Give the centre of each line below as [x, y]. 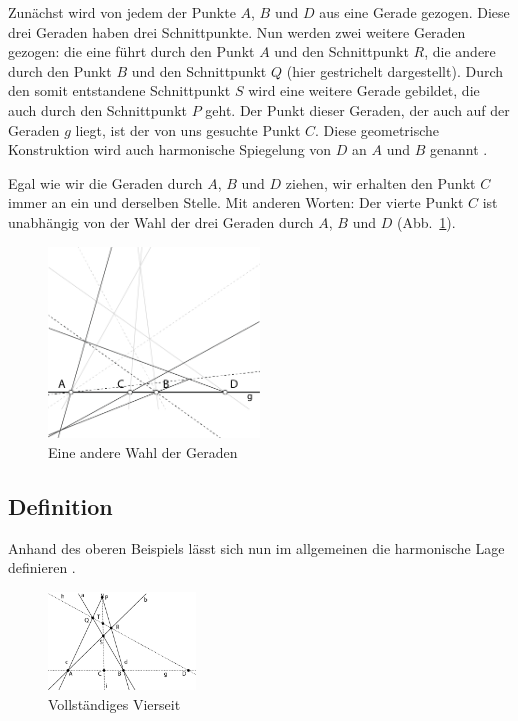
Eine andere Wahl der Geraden [143, 451]
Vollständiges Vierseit [114, 704]
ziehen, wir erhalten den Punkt [380, 182]
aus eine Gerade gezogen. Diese [414, 12]
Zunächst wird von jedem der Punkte [122, 12]
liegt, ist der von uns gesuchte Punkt [188, 129]
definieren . [42, 567]
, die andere [460, 51]
